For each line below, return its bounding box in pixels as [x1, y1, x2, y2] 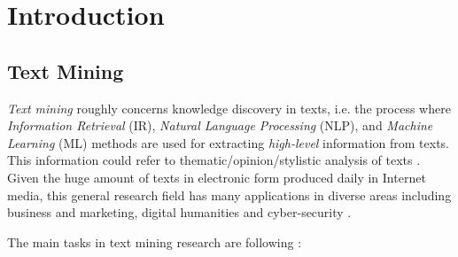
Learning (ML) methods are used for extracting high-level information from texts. [7, 133, 450, 152]
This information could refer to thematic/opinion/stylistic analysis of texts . [7, 151, 421, 169]
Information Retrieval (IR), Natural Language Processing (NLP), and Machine [7, 116, 433, 135]
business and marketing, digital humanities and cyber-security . [7, 203, 352, 222]
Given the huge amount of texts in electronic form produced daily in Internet [7, 167, 426, 186]
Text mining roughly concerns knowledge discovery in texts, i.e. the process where [7, 98, 451, 117]
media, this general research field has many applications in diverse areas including [7, 185, 452, 204]
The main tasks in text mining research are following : [7, 232, 302, 251]
